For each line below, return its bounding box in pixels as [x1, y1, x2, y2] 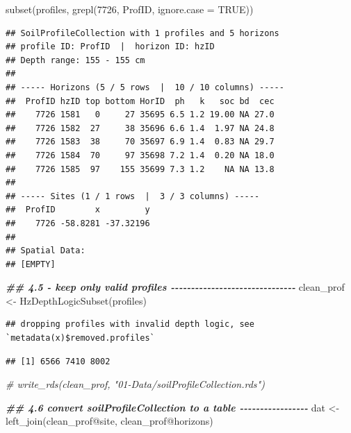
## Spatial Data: [6, 246, 85, 256]
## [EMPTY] [6, 259, 56, 269]
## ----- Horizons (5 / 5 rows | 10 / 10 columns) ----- [6, 82, 284, 92]
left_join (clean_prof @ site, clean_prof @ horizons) [6, 414, 213, 428]
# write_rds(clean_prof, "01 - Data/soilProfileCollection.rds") [6, 377, 265, 391]
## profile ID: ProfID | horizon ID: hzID [6, 42, 215, 52]
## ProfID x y [6, 205, 150, 215]
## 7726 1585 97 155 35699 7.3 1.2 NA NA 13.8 [6, 164, 275, 174]
